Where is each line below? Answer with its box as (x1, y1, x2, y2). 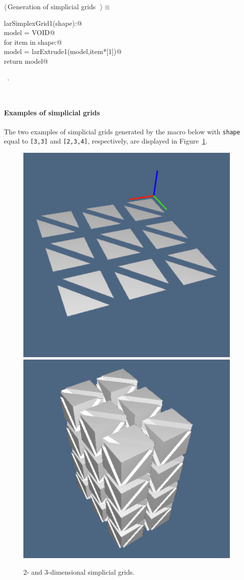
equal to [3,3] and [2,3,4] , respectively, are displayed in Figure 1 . (4, 136, 207, 146)
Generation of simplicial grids (7, 1, 96, 11)
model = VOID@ (4, 27, 55, 37)
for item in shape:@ (4, 36, 62, 47)
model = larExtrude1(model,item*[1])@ (4, 46, 122, 56)
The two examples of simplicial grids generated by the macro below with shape (4, 126, 240, 136)
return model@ (4, 55, 48, 66)
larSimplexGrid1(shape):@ (4, 18, 82, 28)
